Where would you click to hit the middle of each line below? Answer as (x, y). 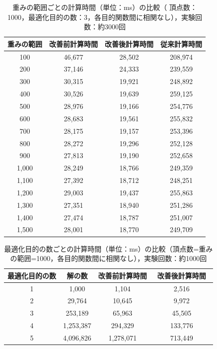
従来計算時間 (181, 44)
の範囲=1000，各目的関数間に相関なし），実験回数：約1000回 (108, 258)
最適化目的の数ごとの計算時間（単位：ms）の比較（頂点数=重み (108, 248)
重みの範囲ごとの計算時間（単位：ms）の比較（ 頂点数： (105, 7)
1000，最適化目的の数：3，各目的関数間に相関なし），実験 (101, 17)
